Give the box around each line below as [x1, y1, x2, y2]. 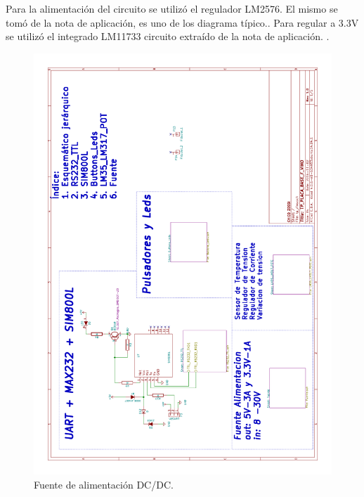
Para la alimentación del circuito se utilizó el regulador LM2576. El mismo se [6, 1, 338, 15]
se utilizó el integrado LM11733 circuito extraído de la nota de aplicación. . [6, 29, 330, 44]
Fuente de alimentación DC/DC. [34, 477, 174, 492]
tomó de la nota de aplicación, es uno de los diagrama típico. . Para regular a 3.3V [6, 15, 359, 30]
